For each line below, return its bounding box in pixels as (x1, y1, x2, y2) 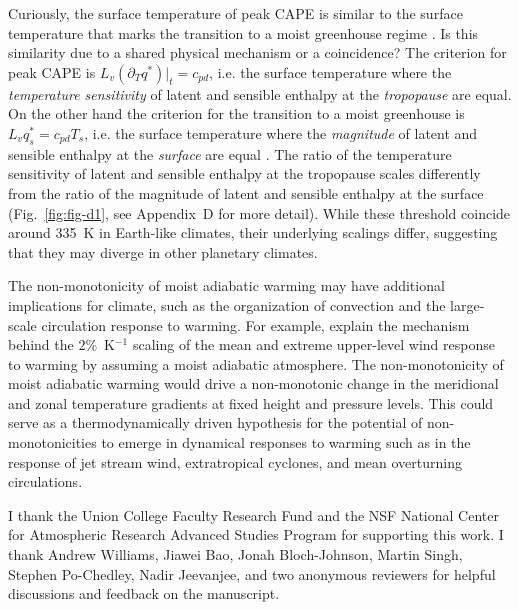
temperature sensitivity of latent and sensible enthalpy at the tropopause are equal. (8, 83, 512, 104)
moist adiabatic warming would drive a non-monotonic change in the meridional (8, 373, 499, 394)
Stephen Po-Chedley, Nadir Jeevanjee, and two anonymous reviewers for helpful (8, 563, 496, 584)
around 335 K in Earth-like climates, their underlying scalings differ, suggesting (8, 222, 498, 243)
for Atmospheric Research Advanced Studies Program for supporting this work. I (8, 524, 504, 545)
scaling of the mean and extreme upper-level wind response (132, 334, 495, 355)
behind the (8, 334, 74, 355)
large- (450, 294, 485, 315)
